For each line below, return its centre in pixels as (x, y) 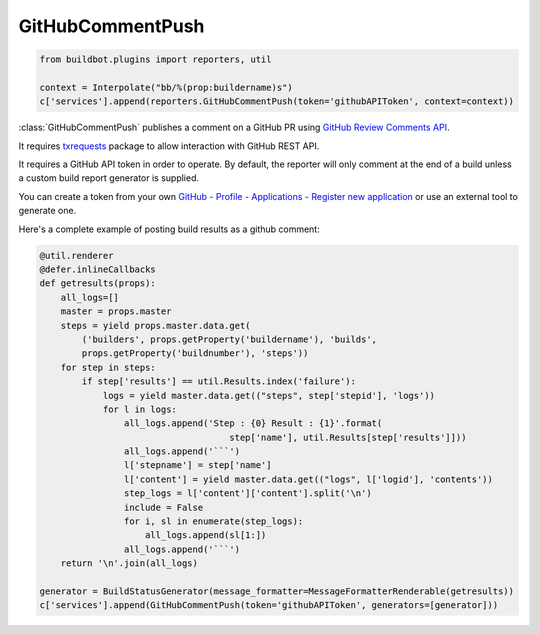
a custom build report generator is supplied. (109, 178)
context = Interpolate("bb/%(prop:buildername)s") (166, 87)
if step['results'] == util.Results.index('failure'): (219, 381)
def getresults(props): (98, 283)
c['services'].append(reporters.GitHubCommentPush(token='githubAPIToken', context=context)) (277, 101)
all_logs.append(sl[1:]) (206, 535)
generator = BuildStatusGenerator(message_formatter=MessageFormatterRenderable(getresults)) (277, 591)
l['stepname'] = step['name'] (197, 465)
